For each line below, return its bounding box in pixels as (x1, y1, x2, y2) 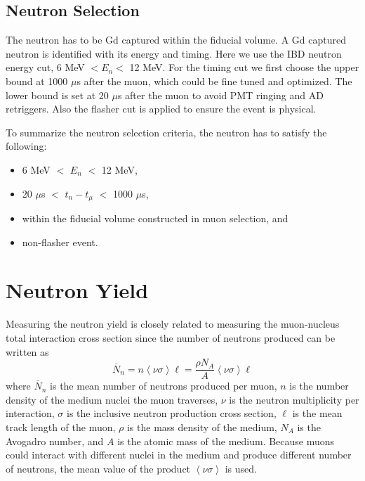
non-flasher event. (22, 234, 98, 249)
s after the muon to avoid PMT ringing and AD (117, 87, 324, 102)
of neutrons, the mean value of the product (6, 461, 191, 475)
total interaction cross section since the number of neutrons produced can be (6, 330, 336, 345)
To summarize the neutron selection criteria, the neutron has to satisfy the (6, 124, 327, 139)
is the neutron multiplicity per (229, 392, 359, 406)
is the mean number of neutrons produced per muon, (50, 378, 277, 393)
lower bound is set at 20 (6, 87, 109, 102)
